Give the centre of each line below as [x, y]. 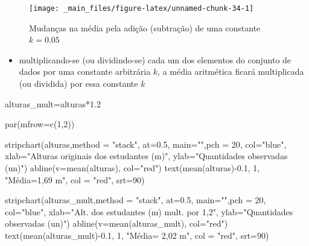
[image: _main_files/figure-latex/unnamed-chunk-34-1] [142, 8]
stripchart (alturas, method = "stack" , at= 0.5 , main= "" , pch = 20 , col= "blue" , [146, 144]
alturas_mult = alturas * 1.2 [53, 103]
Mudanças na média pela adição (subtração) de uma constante [145, 27]
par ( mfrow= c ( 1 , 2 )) [40, 124]
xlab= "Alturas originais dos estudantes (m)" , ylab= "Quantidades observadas [146, 156]
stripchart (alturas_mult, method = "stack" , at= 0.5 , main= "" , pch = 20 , [135, 200]
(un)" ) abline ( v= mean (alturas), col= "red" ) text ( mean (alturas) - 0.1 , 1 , [132, 168]
